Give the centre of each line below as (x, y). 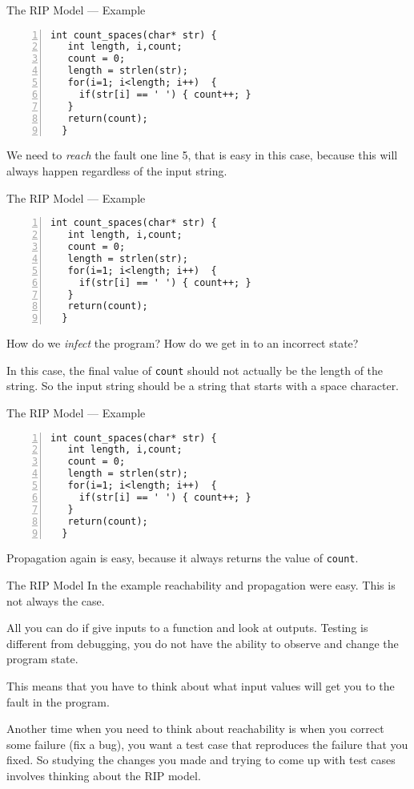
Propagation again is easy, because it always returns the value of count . (183, 558)
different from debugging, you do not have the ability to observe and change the (203, 643)
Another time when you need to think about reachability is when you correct (195, 729)
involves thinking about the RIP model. (104, 776)
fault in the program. (58, 701)
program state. (42, 659)
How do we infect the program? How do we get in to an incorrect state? (183, 343)
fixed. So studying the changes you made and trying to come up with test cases (201, 760)
